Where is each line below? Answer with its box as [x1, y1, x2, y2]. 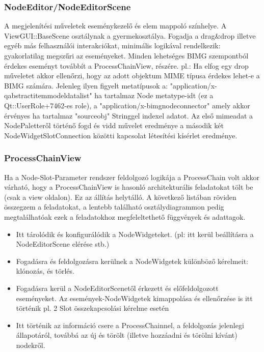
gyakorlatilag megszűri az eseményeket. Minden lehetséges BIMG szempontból [4, 50, 249, 61]
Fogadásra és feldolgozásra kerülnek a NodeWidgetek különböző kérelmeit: [16, 255, 248, 266]
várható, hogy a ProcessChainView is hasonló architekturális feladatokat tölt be [4, 182, 253, 192]
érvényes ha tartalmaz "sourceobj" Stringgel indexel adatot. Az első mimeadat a [4, 110, 253, 121]
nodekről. [16, 339, 45, 350]
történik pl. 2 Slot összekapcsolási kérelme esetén [16, 303, 169, 313]
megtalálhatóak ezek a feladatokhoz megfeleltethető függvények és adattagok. [4, 211, 246, 222]
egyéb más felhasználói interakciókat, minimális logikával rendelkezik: [4, 40, 221, 51]
